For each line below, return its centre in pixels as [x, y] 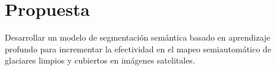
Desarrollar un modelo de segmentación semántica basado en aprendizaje [138, 37]
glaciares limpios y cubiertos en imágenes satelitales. [100, 60]
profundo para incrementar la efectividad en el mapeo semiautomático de [138, 49]
